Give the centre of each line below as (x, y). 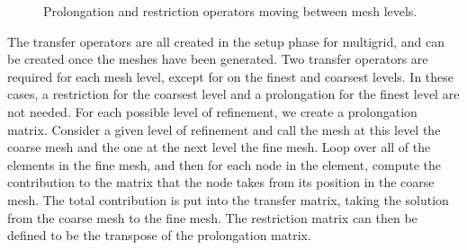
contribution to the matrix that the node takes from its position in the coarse (221, 182)
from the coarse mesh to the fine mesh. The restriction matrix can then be (212, 217)
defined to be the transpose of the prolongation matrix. (159, 235)
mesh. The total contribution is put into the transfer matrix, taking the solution (228, 199)
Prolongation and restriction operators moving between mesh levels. (230, 11)
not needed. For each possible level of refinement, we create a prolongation (212, 111)
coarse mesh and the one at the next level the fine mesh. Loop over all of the (219, 147)
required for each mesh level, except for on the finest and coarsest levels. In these (231, 76)
